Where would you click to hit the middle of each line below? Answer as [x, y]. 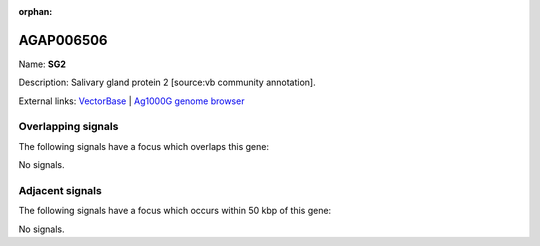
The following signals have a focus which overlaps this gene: [144, 146]
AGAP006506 [63, 40]
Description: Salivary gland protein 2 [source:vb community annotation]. [167, 82]
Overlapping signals [68, 127]
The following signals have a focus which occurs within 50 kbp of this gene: [175, 211]
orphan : [35, 11]
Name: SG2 [42, 64]
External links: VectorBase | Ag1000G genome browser [131, 101]
